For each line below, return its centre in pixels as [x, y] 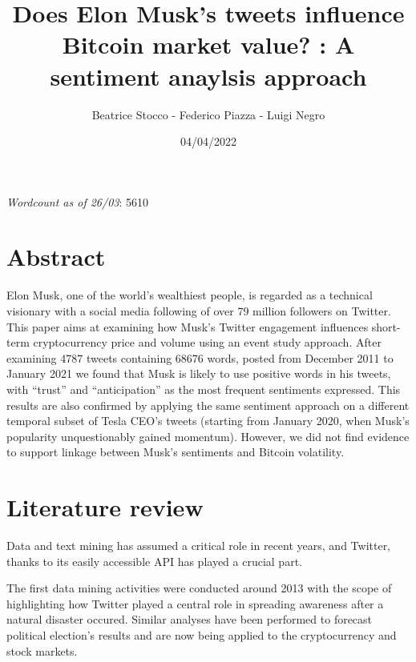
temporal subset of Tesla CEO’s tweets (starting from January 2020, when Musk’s [208, 421]
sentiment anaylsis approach [208, 76]
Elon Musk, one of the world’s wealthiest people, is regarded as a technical [190, 295]
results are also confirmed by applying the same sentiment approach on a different [208, 405]
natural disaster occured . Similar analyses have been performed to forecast [190, 619]
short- [386, 326]
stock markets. [42, 650]
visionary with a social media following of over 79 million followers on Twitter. [199, 311]
